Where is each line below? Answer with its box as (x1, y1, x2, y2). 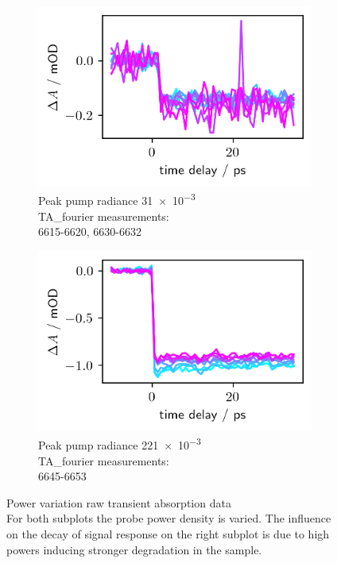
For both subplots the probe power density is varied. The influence (6, 510, 331, 526)
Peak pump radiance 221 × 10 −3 (38, 434, 201, 453)
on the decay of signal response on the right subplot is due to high (6, 525, 330, 542)
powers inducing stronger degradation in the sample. (6, 541, 262, 557)
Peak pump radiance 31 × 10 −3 (38, 190, 196, 209)
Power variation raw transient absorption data (6, 494, 231, 511)
